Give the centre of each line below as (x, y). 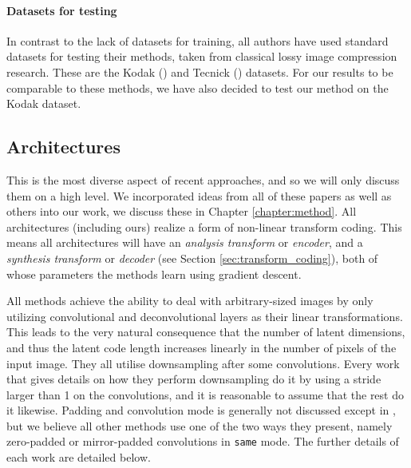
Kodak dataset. (44, 103)
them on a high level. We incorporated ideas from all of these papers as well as (199, 195)
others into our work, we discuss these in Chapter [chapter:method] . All (182, 211)
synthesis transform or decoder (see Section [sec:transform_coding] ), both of (192, 258)
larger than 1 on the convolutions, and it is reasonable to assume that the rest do (205, 394)
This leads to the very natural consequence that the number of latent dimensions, (206, 332)
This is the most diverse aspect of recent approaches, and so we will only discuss (203, 179)
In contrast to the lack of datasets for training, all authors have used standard (198, 40)
